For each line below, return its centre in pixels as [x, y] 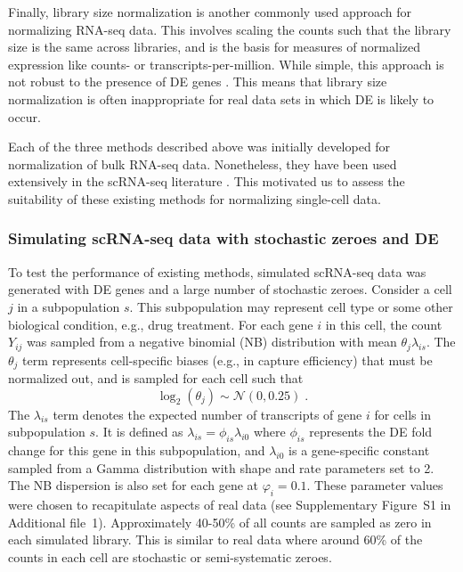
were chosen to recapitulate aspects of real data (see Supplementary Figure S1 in [230, 504]
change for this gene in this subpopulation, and [137, 450]
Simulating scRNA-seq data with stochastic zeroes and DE [223, 238]
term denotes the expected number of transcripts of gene [207, 414]
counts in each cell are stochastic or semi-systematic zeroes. [170, 556]
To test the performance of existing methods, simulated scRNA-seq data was [217, 271]
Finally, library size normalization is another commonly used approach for [210, 12]
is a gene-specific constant [359, 450]
